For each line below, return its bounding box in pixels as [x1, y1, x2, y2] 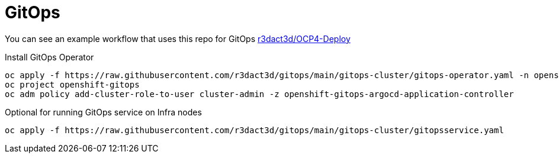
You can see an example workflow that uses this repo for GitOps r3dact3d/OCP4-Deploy [5, 33, 351, 44]
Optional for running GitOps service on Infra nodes [5, 107, 202, 117]
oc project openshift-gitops [5, 79, 140, 89]
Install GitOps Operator [5, 51, 94, 62]
